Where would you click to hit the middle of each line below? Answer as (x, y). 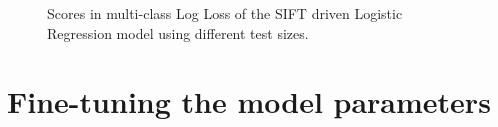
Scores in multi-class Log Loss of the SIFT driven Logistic (225, 13)
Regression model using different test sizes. (178, 32)
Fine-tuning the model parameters (249, 101)
